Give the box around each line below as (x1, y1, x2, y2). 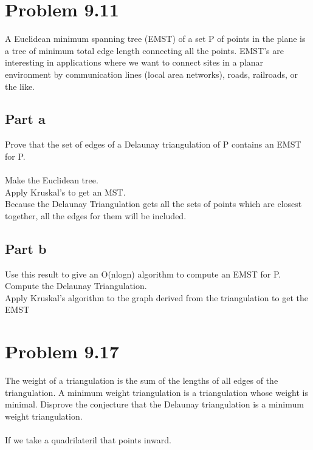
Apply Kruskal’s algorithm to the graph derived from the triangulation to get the (5, 291, 308, 304)
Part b (5, 239, 47, 257)
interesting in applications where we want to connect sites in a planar (5, 56, 264, 69)
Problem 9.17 (5, 339, 119, 364)
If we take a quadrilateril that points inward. (5, 434, 171, 446)
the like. (5, 80, 35, 92)
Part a (5, 109, 46, 128)
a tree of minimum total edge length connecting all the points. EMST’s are (5, 44, 284, 56)
